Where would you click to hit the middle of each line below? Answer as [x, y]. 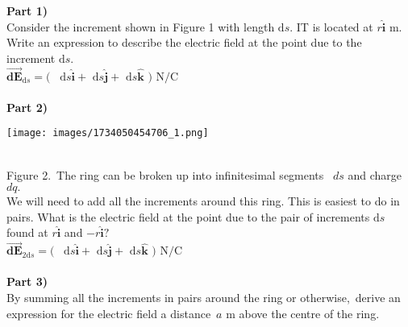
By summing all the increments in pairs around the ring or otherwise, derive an [204, 297]
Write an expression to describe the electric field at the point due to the [184, 42]
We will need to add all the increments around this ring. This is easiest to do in [203, 201]
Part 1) [27, 10]
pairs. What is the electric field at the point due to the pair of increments [188, 216]
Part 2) [27, 107]
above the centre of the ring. [309, 313]
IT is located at [335, 26]
